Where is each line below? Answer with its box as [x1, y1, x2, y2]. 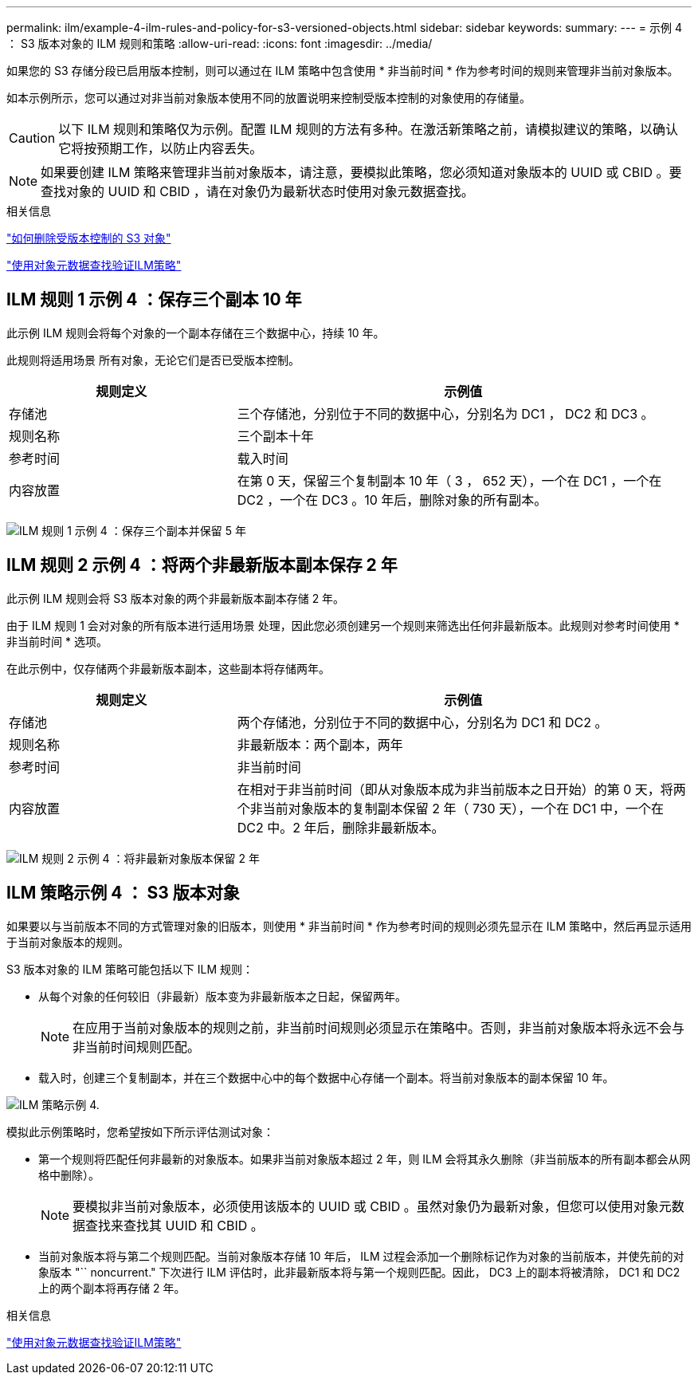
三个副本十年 [237, 427, 314, 444]
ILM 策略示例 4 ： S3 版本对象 [6, 883, 240, 903]
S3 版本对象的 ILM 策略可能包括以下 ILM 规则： [6, 962, 253, 976]
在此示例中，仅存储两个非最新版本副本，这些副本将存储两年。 [6, 661, 330, 675]
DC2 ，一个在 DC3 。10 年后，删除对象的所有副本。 [237, 491, 547, 508]
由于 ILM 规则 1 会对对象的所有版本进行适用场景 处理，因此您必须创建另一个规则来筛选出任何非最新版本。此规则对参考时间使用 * [6, 618, 680, 632]
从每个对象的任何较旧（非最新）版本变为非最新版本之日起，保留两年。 [38, 989, 406, 1003]
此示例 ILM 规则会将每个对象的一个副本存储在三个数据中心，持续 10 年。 [6, 325, 385, 340]
